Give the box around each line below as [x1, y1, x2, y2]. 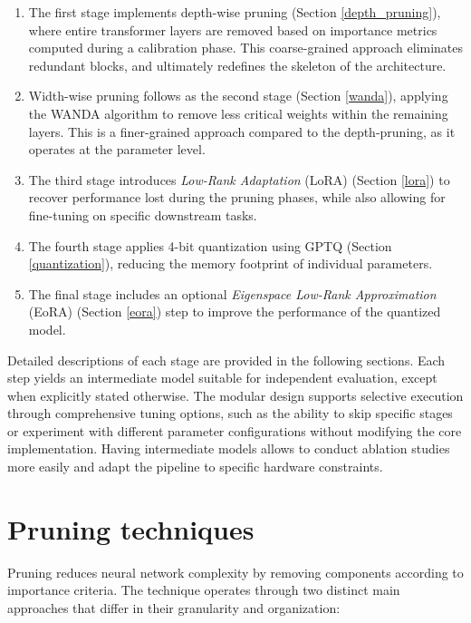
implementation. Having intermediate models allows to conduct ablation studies [7, 439, 450, 458]
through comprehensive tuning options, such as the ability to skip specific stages [7, 404, 453, 423]
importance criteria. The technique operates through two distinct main [7, 580, 400, 599]
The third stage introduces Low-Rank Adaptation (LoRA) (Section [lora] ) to [28, 170, 450, 189]
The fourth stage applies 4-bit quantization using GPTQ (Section [28, 236, 392, 255]
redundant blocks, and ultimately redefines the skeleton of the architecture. [28, 55, 447, 74]
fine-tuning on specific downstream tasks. [28, 205, 257, 224]
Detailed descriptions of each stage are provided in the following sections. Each [7, 350, 446, 369]
